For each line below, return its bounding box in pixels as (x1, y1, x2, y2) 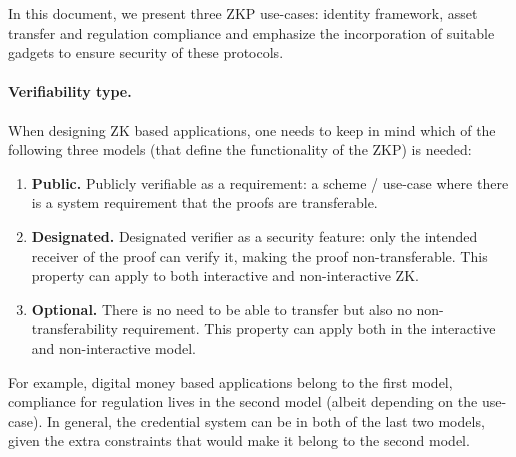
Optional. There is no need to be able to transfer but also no (31, 298, 412, 319)
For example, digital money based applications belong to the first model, (8, 371, 453, 392)
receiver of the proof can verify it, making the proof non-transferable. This (31, 245, 488, 266)
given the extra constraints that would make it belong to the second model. (8, 430, 470, 451)
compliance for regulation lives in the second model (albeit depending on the (8, 391, 478, 412)
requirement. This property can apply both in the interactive (122, 318, 496, 339)
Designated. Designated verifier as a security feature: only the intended (31, 225, 478, 246)
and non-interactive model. (31, 337, 196, 358)
